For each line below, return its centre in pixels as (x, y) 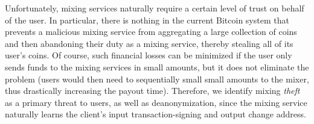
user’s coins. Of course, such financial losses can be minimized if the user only (149, 55)
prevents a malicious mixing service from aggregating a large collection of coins (151, 32)
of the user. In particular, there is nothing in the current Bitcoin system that (147, 20)
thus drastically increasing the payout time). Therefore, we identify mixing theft (152, 91)
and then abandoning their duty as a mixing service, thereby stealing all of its (149, 43)
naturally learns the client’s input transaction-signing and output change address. (155, 114)
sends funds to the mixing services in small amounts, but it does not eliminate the (157, 67)
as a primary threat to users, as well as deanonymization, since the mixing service (156, 102)
